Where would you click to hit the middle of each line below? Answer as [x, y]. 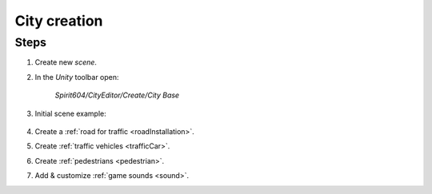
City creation [59, 21]
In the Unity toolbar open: [77, 77]
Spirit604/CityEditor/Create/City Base [117, 95]
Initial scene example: [71, 113]
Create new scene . [66, 62]
